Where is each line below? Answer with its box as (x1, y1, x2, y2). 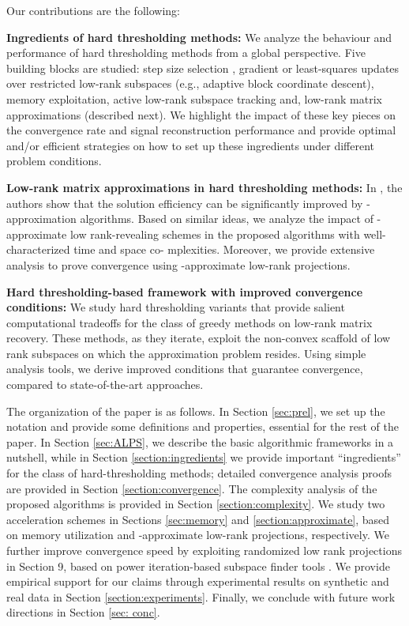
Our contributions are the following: (6, 2, 180, 18)
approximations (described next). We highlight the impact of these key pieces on (6, 106, 396, 123)
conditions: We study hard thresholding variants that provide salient (6, 299, 345, 315)
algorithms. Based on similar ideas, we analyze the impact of (80, 210, 373, 227)
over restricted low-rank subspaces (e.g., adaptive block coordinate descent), (6, 75, 374, 92)
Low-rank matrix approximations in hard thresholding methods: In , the (6, 179, 403, 195)
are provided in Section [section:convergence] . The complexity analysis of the (6, 480, 377, 496)
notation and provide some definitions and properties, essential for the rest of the (6, 418, 399, 435)
